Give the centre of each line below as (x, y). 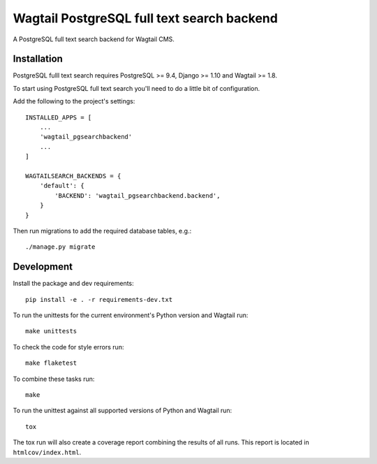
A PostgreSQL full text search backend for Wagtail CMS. (94, 39)
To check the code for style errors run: (68, 347)
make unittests (51, 331)
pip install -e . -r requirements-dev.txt (99, 299)
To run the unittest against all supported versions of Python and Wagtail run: (123, 411)
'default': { (62, 186)
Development (43, 267)
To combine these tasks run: (54, 379)
